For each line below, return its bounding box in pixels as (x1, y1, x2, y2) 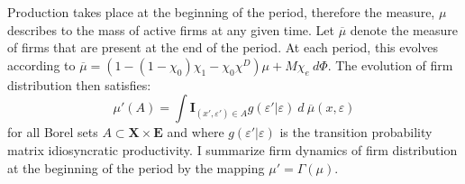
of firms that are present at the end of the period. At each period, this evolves (7, 38, 439, 57)
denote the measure (350, 20, 458, 39)
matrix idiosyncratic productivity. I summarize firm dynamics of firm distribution (7, 140, 458, 159)
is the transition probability (279, 123, 433, 142)
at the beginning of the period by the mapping (7, 158, 265, 177)
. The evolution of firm (327, 55, 453, 74)
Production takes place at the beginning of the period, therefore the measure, (7, 3, 435, 21)
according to (7, 55, 76, 74)
